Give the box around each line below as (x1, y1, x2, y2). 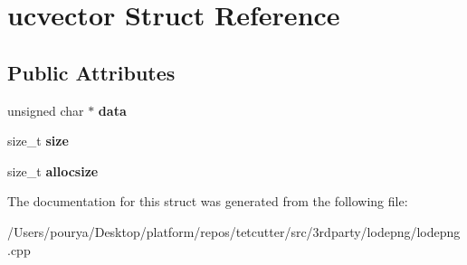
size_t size (7, 131, 69, 150)
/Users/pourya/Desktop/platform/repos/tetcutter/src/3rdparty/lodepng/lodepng (7, 222, 461, 241)
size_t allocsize (7, 161, 99, 180)
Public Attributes (7, 58, 176, 86)
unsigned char (7, 100, 84, 119)
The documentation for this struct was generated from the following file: (7, 192, 408, 211)
